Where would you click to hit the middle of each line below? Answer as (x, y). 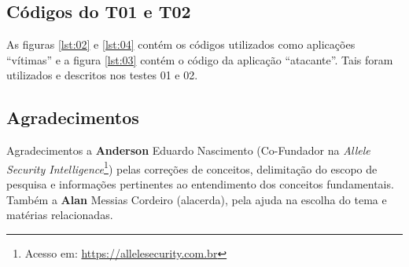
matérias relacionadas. (60, 215)
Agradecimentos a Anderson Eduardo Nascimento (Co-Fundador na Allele (188, 150)
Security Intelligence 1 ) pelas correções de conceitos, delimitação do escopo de (192, 167)
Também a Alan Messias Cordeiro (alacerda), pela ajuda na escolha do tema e (197, 199)
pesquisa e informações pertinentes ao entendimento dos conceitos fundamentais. (200, 184)
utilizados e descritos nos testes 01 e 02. (102, 75)
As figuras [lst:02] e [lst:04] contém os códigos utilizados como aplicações (181, 44)
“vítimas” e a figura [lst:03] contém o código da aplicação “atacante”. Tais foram (200, 59)
